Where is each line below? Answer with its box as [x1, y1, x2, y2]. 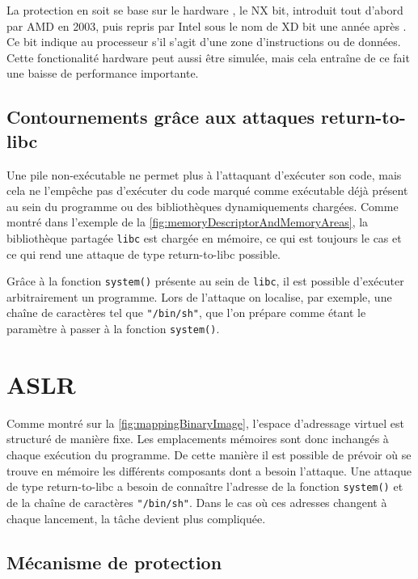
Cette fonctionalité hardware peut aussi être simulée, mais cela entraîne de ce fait [6, 49, 410, 66]
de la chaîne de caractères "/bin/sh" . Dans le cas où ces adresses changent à [6, 493, 387, 510]
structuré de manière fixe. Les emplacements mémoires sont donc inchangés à [6, 430, 389, 447]
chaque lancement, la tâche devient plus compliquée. [6, 509, 266, 526]
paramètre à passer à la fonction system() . [6, 320, 220, 337]
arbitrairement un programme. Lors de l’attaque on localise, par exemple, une [6, 288, 392, 305]
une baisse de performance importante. [6, 65, 199, 82]
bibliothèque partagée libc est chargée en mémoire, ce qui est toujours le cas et [6, 229, 402, 246]
